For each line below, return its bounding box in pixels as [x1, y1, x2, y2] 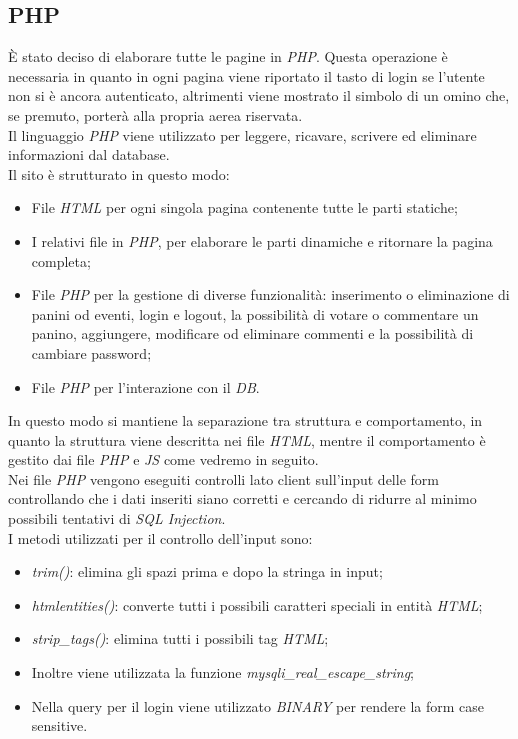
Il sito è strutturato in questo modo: [8, 163, 230, 184]
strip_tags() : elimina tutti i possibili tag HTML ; [31, 628, 329, 649]
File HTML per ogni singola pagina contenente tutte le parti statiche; [31, 197, 458, 218]
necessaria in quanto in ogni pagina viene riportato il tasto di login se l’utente [8, 65, 485, 86]
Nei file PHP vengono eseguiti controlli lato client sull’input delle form [8, 468, 439, 489]
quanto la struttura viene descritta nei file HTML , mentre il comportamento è [8, 429, 486, 450]
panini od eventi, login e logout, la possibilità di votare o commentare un [31, 303, 479, 324]
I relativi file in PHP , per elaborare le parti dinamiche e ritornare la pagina [31, 230, 493, 251]
